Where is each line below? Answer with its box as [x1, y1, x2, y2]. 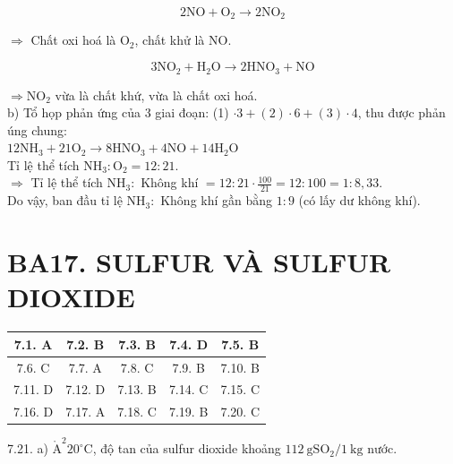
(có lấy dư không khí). [298, 191, 421, 210]
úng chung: [7, 120, 67, 139]
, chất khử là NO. [134, 30, 232, 49]
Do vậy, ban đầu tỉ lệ [7, 191, 123, 210]
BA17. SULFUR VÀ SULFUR [7, 244, 391, 280]
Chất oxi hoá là [30, 30, 116, 49]
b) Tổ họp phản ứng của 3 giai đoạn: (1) [7, 103, 229, 122]
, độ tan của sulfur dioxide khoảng [92, 439, 281, 458]
